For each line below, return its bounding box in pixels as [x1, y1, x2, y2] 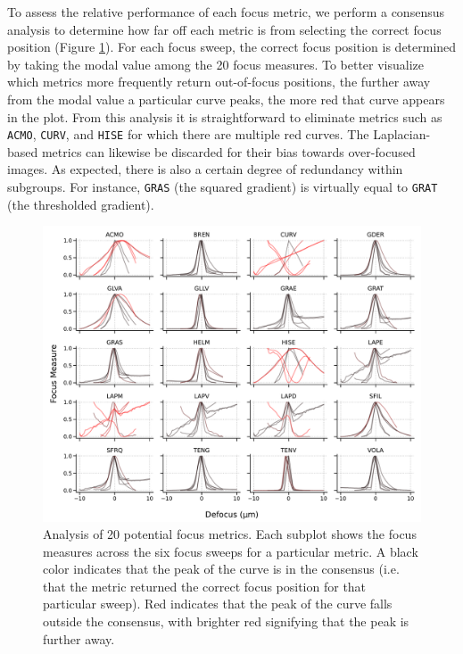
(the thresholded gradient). [7, 195, 154, 213]
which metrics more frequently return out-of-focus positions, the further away [7, 72, 431, 91]
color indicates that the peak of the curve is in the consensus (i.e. [43, 559, 400, 578]
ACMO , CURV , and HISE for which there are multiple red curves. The [7, 125, 369, 144]
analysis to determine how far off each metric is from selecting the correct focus [7, 20, 442, 38]
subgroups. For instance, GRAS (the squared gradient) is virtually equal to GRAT [7, 178, 438, 195]
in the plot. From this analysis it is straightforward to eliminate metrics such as [7, 107, 442, 126]
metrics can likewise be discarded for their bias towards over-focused [41, 142, 416, 161]
